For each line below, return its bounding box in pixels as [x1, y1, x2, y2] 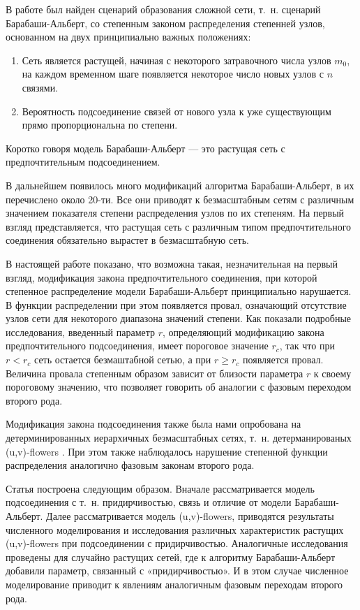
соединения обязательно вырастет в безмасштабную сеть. [6, 233, 249, 247]
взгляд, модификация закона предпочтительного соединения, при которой [6, 270, 317, 284]
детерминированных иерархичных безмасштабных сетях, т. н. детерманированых [6, 430, 352, 445]
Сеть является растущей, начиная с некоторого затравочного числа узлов [22, 52, 331, 67]
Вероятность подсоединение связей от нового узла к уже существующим [22, 103, 331, 118]
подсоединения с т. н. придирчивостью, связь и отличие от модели [6, 495, 292, 509]
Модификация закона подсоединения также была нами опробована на [6, 416, 301, 431]
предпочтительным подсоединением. [6, 154, 160, 169]
